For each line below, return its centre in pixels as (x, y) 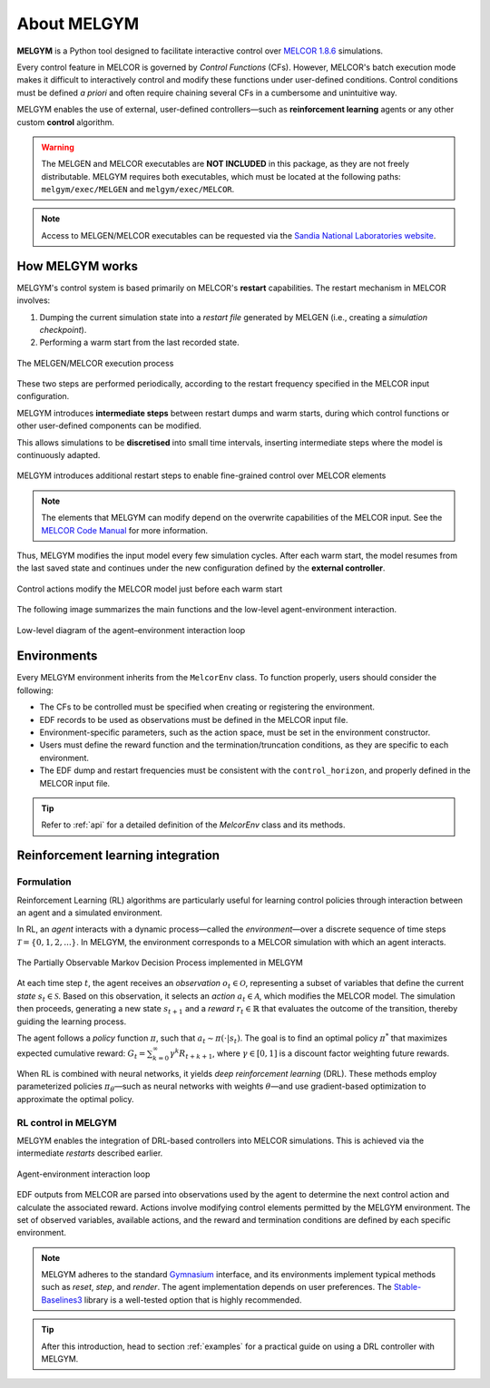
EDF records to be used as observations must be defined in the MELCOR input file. (194, 719)
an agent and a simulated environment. (90, 913)
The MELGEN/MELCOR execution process (95, 363)
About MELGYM (78, 24)
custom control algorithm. (66, 122)
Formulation (44, 882)
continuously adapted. (59, 455)
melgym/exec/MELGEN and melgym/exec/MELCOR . (138, 190)
